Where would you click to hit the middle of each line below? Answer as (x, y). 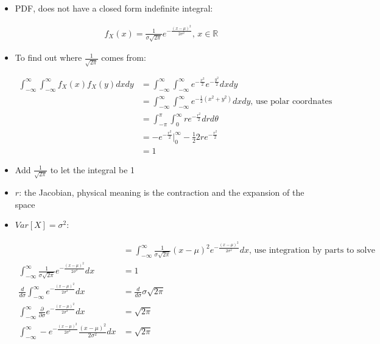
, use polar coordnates (291, 102)
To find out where (48, 57)
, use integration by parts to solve (312, 251)
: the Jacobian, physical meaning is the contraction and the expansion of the (162, 192)
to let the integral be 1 (93, 169)
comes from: (124, 57)
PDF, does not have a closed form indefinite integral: (114, 8)
